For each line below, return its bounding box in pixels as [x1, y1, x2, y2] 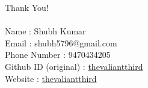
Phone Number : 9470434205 [5, 48, 111, 61]
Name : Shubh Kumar [5, 25, 86, 37]
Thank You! [5, 1, 49, 13]
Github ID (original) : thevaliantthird [5, 60, 143, 72]
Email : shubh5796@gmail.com [5, 36, 117, 49]
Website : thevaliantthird [5, 72, 97, 84]
